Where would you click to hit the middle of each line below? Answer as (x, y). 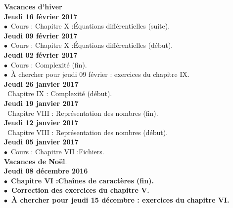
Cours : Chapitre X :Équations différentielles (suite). (90, 26)
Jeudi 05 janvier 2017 (41, 142)
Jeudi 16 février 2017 (41, 16)
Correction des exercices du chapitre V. (80, 190)
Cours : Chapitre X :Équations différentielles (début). (92, 45)
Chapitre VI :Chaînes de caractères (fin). (82, 180)
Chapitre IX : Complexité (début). (60, 93)
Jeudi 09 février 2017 (41, 35)
